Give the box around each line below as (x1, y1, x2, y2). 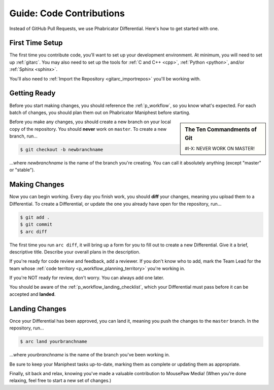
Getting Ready (9, 89, 56, 98)
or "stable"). (9, 167, 35, 173)
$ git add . (20, 214, 50, 220)
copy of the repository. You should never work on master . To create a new (9, 126, 167, 132)
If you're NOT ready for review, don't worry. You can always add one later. (9, 275, 164, 281)
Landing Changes (9, 304, 66, 313)
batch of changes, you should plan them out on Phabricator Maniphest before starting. (9, 109, 190, 116)
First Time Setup (9, 39, 63, 47)
